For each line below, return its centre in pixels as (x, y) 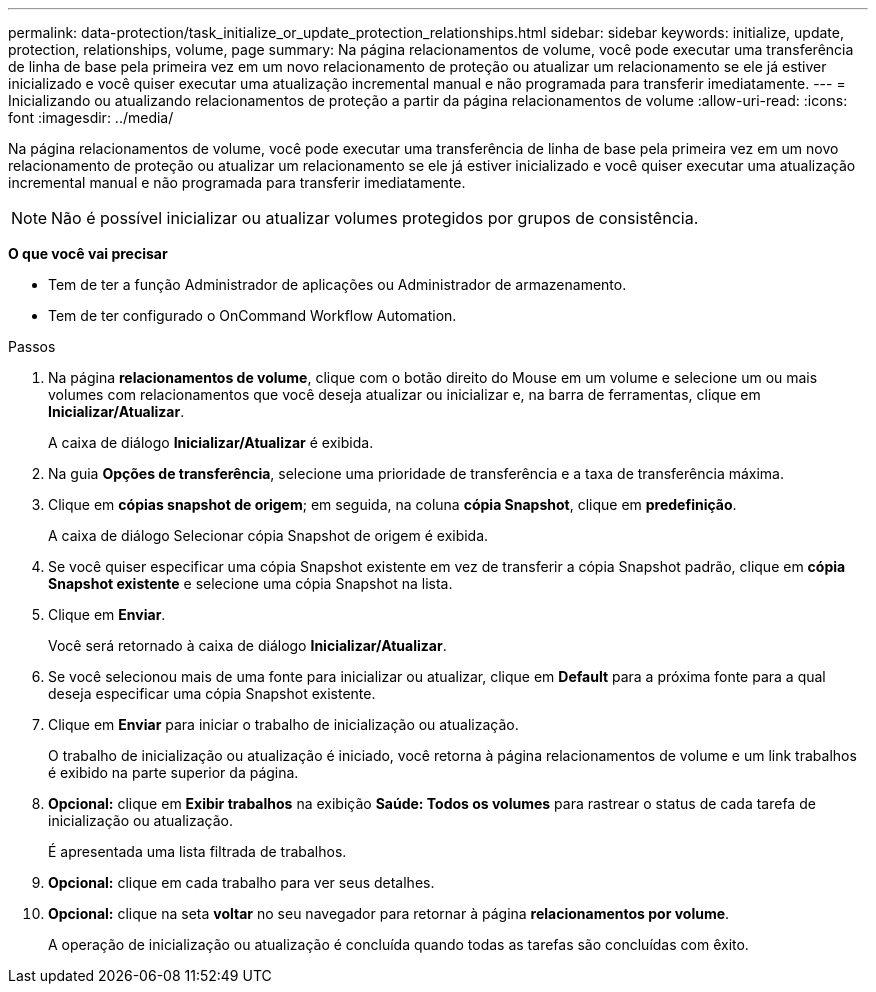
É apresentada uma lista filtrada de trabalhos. (197, 851)
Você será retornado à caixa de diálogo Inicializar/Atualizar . (247, 645)
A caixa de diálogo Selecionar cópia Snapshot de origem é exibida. (268, 535)
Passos (32, 346)
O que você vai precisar (88, 253)
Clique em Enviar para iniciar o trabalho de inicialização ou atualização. (283, 724)
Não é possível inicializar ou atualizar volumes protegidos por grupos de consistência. (375, 218)
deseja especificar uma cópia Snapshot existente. (212, 693)
